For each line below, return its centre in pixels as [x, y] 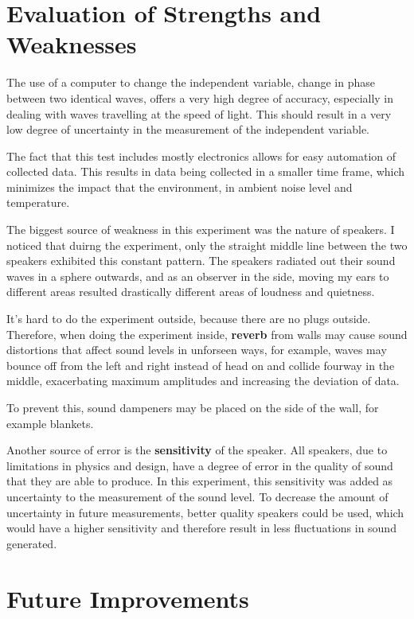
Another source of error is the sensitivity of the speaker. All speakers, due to [197, 450]
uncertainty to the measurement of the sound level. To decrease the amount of [197, 496]
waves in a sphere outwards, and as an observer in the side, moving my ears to [198, 276]
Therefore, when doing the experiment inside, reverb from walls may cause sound [207, 334]
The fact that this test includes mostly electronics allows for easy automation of [201, 156]
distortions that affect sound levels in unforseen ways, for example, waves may [197, 350]
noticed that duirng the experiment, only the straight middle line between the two [207, 245]
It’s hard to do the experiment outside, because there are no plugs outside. [189, 319]
